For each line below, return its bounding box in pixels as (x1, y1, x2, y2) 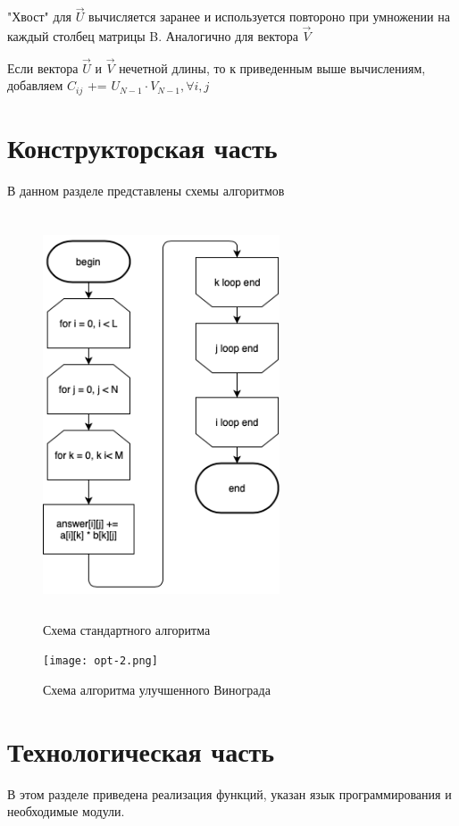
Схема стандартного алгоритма (43, 620, 211, 638)
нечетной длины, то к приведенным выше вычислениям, (119, 58, 426, 77)
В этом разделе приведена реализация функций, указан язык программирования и (7, 784, 452, 803)
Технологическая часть (7, 732, 275, 769)
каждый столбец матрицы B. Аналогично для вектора (7, 27, 298, 46)
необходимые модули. (7, 802, 125, 821)
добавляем (7, 76, 63, 95)
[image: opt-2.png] (43, 655, 158, 668)
